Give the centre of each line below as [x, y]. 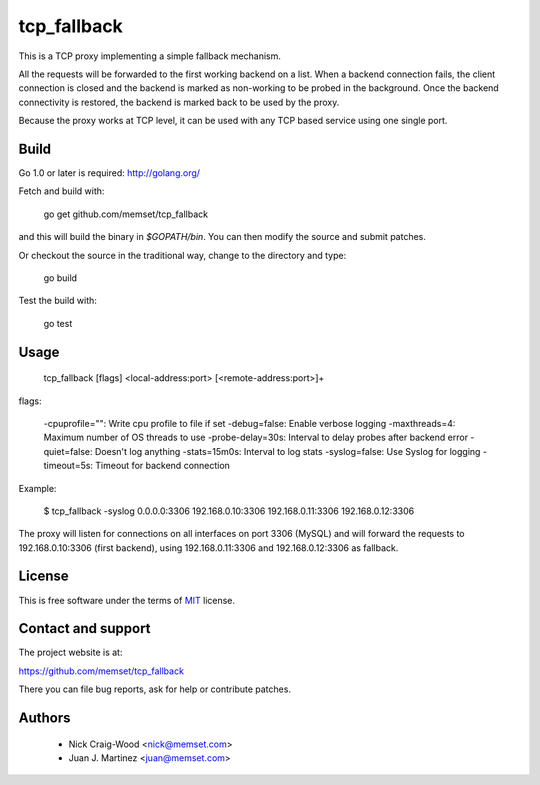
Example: [37, 488]
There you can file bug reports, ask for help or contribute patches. [155, 689]
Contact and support [84, 628]
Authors [44, 718]
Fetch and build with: [61, 191]
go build [60, 277]
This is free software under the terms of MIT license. [126, 600]
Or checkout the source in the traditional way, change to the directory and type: [182, 255]
